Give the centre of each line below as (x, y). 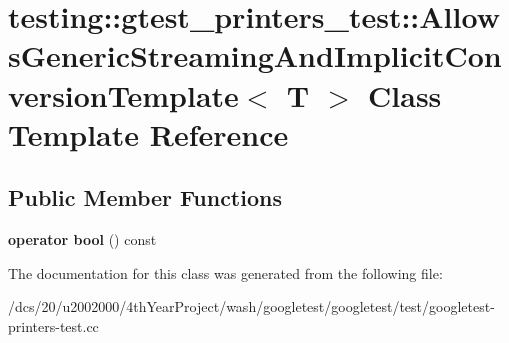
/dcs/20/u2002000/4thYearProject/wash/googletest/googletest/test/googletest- (251, 306)
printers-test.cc (53, 325)
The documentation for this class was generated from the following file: (225, 272)
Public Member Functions (145, 197)
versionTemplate (123, 94)
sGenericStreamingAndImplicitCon (255, 55)
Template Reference (148, 133)
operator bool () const (82, 239)
